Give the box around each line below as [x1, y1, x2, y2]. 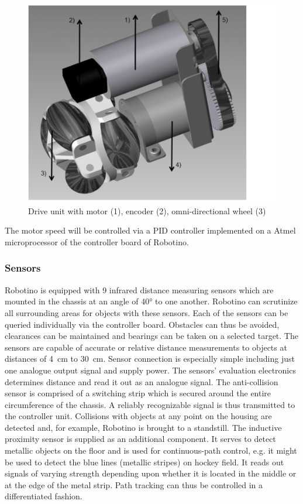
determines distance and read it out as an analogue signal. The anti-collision [5, 375, 278, 388]
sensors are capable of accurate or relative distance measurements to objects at [5, 341, 287, 353]
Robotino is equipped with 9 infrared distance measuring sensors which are [5, 283, 274, 296]
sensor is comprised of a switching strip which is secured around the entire [5, 387, 271, 399]
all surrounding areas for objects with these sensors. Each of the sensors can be [5, 306, 288, 318]
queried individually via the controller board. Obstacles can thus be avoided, [5, 318, 280, 330]
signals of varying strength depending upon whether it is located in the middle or [5, 467, 297, 479]
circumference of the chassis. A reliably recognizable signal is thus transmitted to [5, 398, 295, 410]
